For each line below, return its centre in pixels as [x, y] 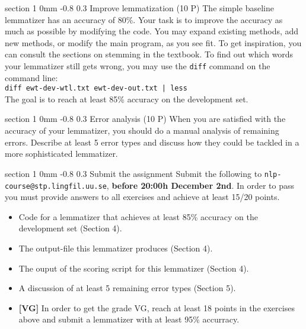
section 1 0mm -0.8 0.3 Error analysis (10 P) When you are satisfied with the [145, 119]
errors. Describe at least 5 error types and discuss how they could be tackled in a [152, 142]
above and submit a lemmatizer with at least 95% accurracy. [129, 319]
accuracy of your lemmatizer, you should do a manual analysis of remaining [142, 130]
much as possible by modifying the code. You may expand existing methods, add [152, 31]
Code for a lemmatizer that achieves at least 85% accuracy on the [138, 216]
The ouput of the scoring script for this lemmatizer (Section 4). [134, 268]
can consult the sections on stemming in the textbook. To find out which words [149, 54]
